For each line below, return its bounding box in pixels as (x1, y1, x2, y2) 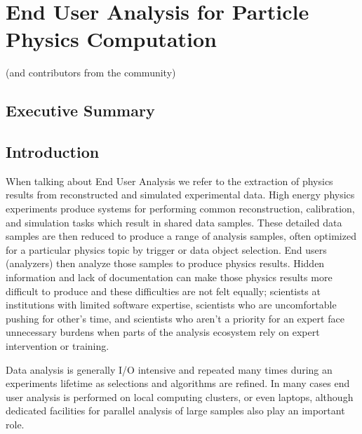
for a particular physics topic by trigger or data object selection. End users (6, 242, 327, 257)
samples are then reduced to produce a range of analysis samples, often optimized (6, 229, 356, 243)
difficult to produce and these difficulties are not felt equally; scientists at (6, 283, 321, 298)
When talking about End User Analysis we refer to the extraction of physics (6, 173, 333, 188)
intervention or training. (6, 339, 109, 353)
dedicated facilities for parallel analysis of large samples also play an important (6, 403, 345, 418)
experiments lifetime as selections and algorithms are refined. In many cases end (6, 376, 350, 391)
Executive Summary (6, 100, 155, 121)
